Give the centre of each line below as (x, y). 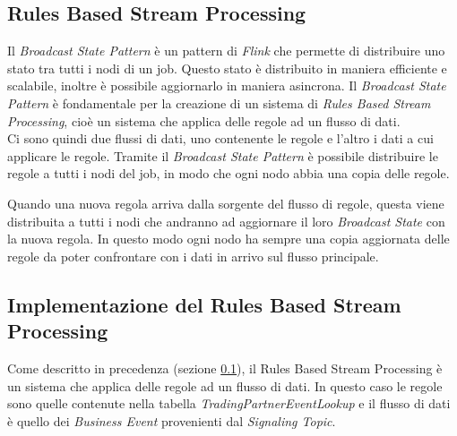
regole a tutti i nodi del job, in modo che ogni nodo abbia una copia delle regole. (228, 173)
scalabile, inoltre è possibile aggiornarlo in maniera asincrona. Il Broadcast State (227, 85)
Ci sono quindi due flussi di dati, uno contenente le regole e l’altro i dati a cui (220, 138)
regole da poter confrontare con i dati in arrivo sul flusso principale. (193, 256)
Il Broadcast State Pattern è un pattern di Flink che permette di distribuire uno (226, 51)
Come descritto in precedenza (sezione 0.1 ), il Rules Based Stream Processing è (225, 368)
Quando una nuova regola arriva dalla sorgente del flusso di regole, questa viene (226, 203)
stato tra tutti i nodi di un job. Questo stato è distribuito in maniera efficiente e (227, 68)
